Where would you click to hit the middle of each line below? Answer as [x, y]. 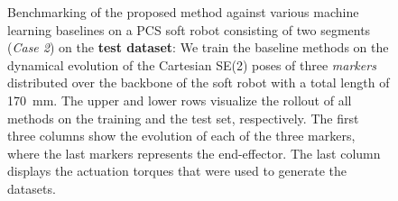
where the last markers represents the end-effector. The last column [194, 153]
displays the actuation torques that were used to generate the [177, 171]
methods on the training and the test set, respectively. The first [183, 118]
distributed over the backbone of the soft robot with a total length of [199, 82]
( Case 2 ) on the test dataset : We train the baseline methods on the [198, 47]
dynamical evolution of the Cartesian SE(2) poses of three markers [192, 64]
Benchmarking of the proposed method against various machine [183, 12]
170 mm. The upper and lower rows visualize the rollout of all [180, 100]
